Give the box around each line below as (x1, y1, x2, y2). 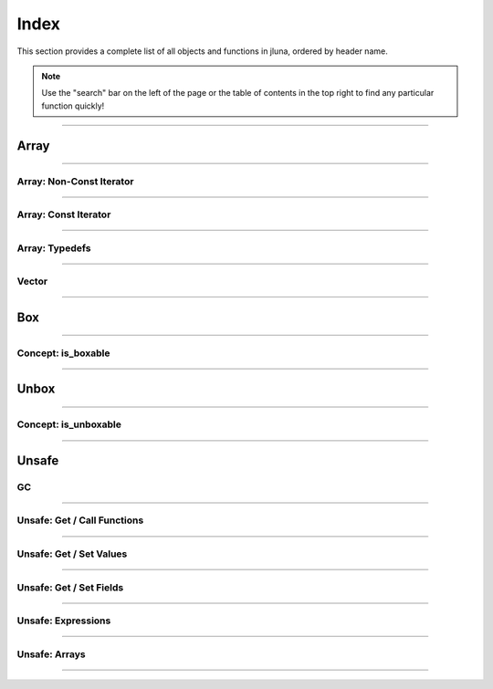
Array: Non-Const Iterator (16, 174, 134, 187)
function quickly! (41, 100, 105, 111)
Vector (16, 275, 48, 287)
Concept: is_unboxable (16, 418, 122, 431)
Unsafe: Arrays (16, 648, 86, 661)
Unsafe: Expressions (16, 614, 111, 627)
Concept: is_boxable (16, 347, 110, 360)
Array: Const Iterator (16, 208, 111, 221)
